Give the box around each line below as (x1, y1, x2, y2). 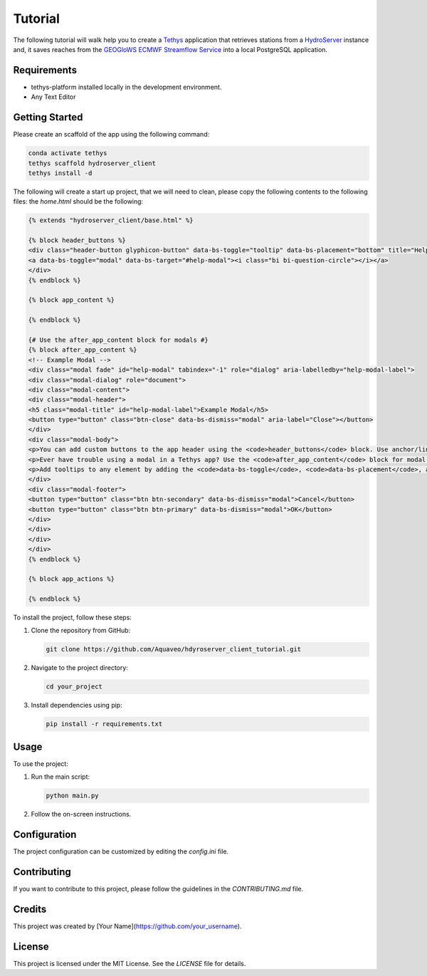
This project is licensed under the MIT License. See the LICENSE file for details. (13, 959, 246, 967)
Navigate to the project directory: (31, 663, 128, 672)
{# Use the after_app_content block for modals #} (28, 335, 209, 344)
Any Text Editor (31, 93, 76, 101)
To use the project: (13, 759, 69, 768)
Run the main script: (31, 772, 90, 781)
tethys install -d (28, 169, 93, 177)
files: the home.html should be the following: (13, 197, 144, 206)
